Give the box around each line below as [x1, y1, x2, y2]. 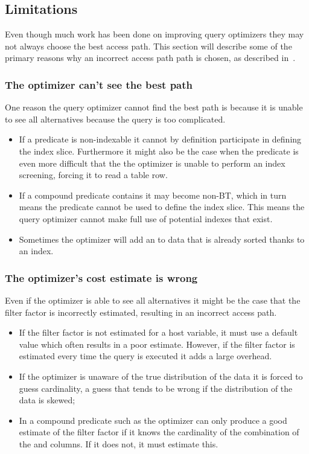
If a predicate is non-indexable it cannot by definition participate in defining [19, 133, 302, 145]
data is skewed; [19, 394, 75, 406]
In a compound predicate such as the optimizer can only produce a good [19, 414, 287, 426]
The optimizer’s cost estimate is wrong [5, 270, 198, 285]
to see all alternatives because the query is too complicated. [5, 112, 226, 125]
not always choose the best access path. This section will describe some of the [5, 39, 292, 52]
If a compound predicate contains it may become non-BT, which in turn [19, 188, 287, 201]
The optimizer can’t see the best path [5, 77, 193, 92]
